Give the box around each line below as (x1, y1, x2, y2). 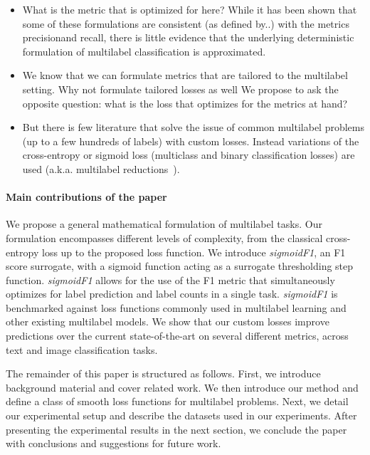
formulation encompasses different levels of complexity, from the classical (6, 230, 323, 245)
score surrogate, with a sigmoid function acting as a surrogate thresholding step (6, 258, 354, 273)
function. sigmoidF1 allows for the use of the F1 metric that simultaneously (6, 272, 335, 287)
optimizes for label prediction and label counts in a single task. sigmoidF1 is (6, 286, 338, 301)
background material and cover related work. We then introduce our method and (6, 380, 359, 394)
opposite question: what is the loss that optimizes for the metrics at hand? (22, 95, 348, 110)
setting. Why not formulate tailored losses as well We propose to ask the (22, 81, 339, 96)
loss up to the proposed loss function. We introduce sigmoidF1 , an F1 (41, 244, 346, 259)
